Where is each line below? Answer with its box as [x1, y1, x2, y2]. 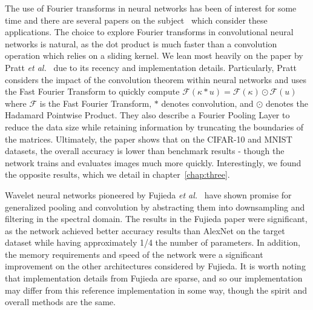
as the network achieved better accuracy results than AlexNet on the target [5, 224, 285, 237]
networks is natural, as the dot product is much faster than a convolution [5, 37, 277, 50]
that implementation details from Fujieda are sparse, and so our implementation [5, 272, 303, 285]
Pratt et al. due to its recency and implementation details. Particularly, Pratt [5, 61, 297, 73]
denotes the [265, 96, 308, 109]
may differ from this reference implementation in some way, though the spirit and [5, 283, 307, 296]
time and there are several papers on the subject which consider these [5, 13, 268, 26]
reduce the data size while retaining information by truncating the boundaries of [5, 120, 304, 133]
